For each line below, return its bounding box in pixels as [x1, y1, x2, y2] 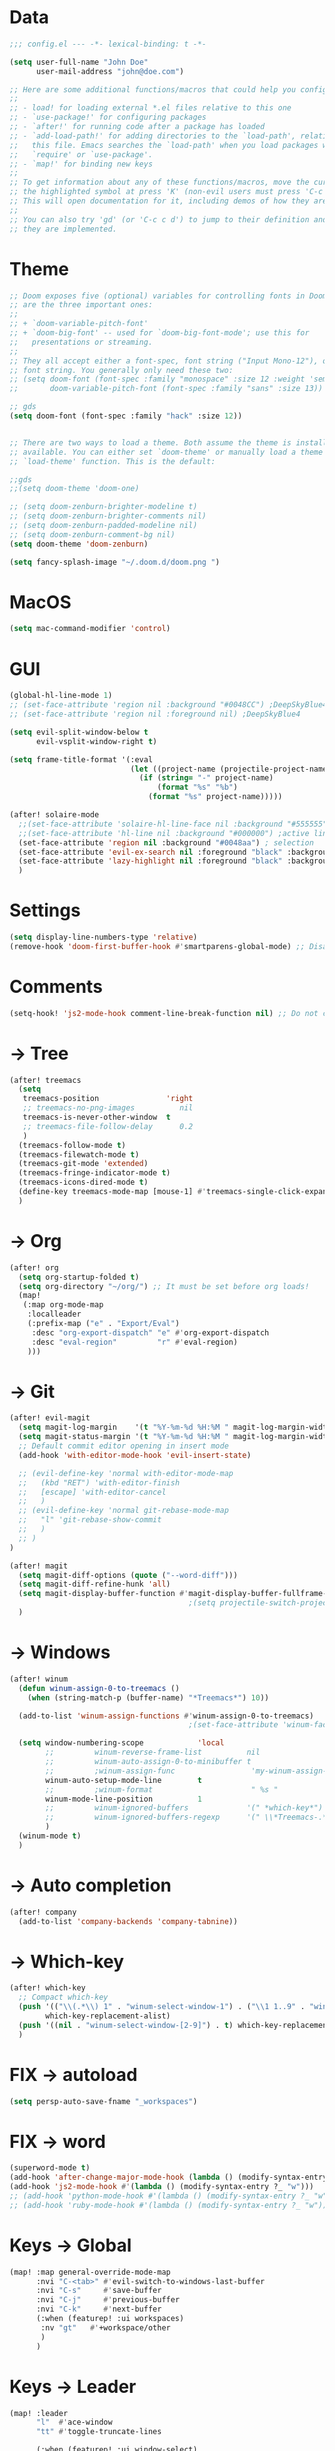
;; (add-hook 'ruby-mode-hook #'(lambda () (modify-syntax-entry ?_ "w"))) [9, 2200, 332, 2210]
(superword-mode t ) [9, 2163, 91, 2173]
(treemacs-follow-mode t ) [18, 1140, 127, 1150]
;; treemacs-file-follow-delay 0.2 [22, 1121, 194, 1131]
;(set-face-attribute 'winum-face [188, 1720, 332, 1730]
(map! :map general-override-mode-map [9, 2267, 171, 2277]
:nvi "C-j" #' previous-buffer [35, 2295, 181, 2305]
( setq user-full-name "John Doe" [9, 57, 149, 67]
